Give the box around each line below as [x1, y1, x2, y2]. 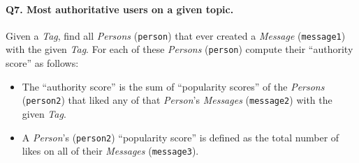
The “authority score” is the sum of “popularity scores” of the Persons [22, 79, 325, 93]
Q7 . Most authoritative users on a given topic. [6, 1, 234, 16]
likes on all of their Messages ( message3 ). [22, 143, 199, 158]
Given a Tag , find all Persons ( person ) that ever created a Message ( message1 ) [6, 28, 346, 42]
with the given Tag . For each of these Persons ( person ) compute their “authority [6, 42, 353, 56]
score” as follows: [6, 56, 79, 70]
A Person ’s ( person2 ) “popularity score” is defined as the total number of [22, 130, 339, 144]
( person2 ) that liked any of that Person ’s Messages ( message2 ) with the [22, 93, 332, 107]
